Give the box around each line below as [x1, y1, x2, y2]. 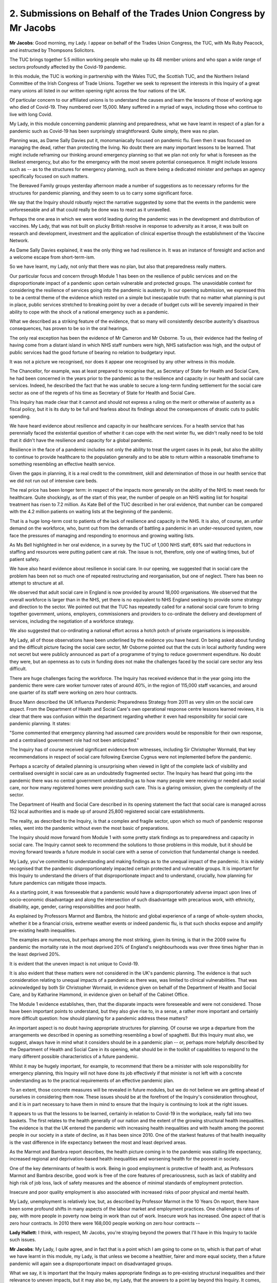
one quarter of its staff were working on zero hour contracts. [9, 689, 138, 695]
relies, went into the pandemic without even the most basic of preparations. [9, 825, 169, 831]
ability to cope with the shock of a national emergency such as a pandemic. [9, 308, 169, 315]
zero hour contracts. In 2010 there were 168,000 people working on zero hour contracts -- [9, 1220, 200, 1226]
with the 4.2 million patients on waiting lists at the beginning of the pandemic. [9, 509, 173, 515]
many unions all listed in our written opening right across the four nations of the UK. [9, 87, 187, 93]
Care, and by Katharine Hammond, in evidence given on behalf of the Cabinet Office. [9, 992, 189, 998]
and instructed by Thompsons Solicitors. [9, 47, 95, 53]
